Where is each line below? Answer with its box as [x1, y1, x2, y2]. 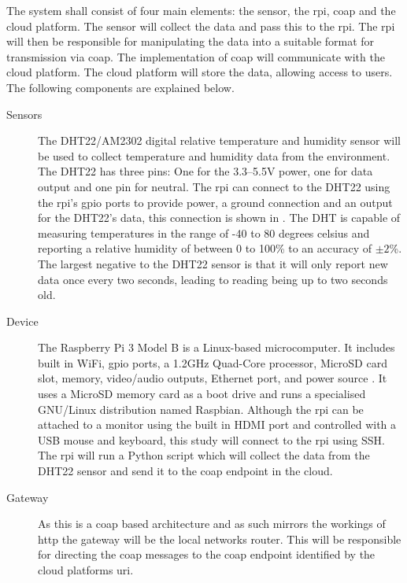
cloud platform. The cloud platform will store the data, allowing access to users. [6, 64, 393, 80]
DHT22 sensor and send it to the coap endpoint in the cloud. [38, 463, 333, 479]
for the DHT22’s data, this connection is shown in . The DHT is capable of [38, 209, 401, 226]
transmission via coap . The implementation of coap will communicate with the [6, 48, 385, 65]
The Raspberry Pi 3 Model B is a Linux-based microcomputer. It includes [38, 339, 395, 356]
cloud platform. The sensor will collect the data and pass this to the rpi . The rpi [6, 17, 395, 34]
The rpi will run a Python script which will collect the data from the [38, 447, 370, 463]
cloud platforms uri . [38, 562, 134, 577]
